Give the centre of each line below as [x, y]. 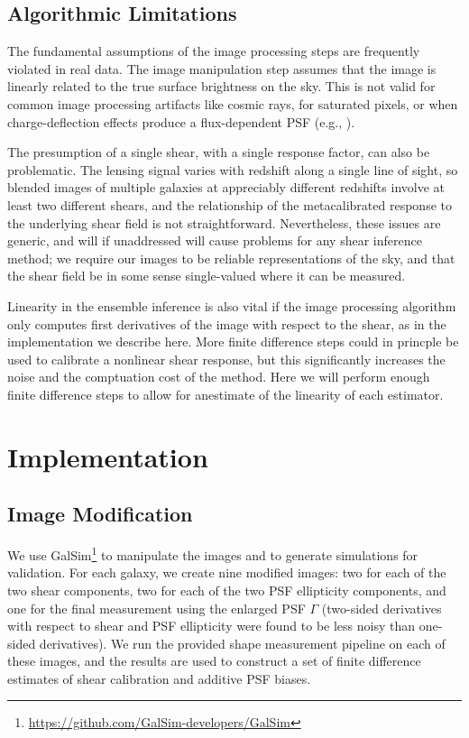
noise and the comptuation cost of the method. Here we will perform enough [219, 377]
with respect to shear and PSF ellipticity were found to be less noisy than [212, 626]
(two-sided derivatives [382, 608]
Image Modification [100, 514]
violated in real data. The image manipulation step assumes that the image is [222, 68]
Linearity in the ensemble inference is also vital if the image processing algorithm [232, 305]
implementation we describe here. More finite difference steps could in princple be [233, 341]
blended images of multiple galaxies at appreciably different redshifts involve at [226, 187]
